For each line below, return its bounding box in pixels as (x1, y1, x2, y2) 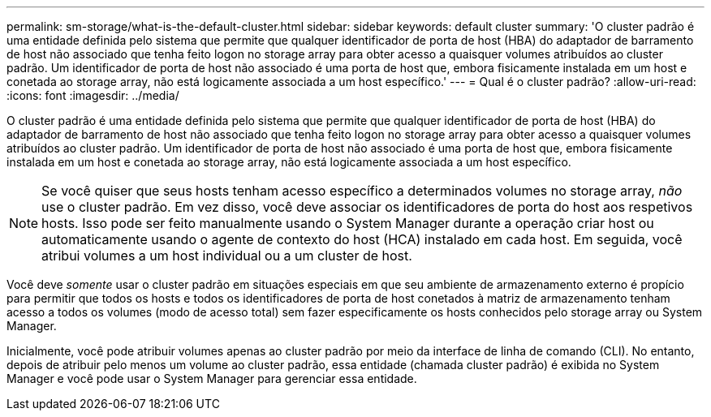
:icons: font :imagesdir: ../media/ (6, 88, 179, 102)
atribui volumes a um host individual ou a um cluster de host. (41, 247, 412, 264)
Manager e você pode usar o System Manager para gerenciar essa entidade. (6, 372, 417, 385)
